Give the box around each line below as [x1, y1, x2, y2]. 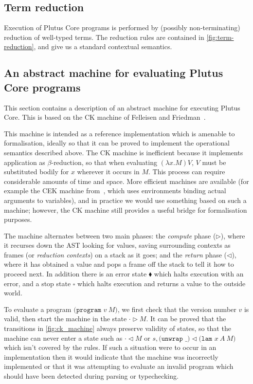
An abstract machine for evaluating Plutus [4, 65, 223, 80]
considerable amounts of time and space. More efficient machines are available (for [4, 176, 249, 186]
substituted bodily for [4, 166, 69, 177]
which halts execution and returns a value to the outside [77, 278, 246, 288]
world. [4, 288, 22, 298]
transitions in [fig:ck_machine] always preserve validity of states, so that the [4, 323, 231, 333]
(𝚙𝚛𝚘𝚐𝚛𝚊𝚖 [73, 306, 102, 313]
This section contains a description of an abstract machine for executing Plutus [4, 102, 240, 112]
